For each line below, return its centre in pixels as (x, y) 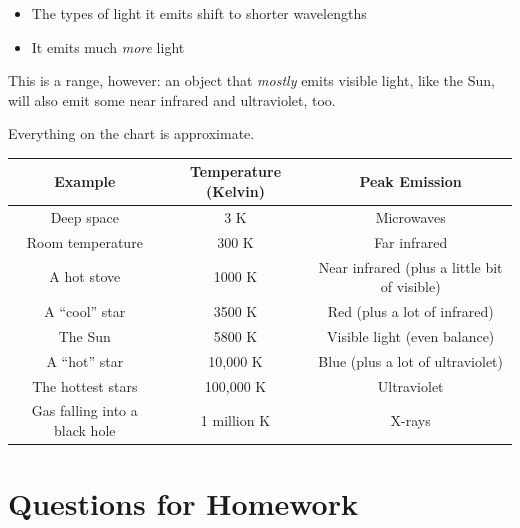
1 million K (235, 420)
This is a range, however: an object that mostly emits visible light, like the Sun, (251, 80)
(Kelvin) (235, 191)
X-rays (410, 420)
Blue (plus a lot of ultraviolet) (411, 360)
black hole (85, 430)
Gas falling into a (84, 410)
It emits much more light (108, 46)
